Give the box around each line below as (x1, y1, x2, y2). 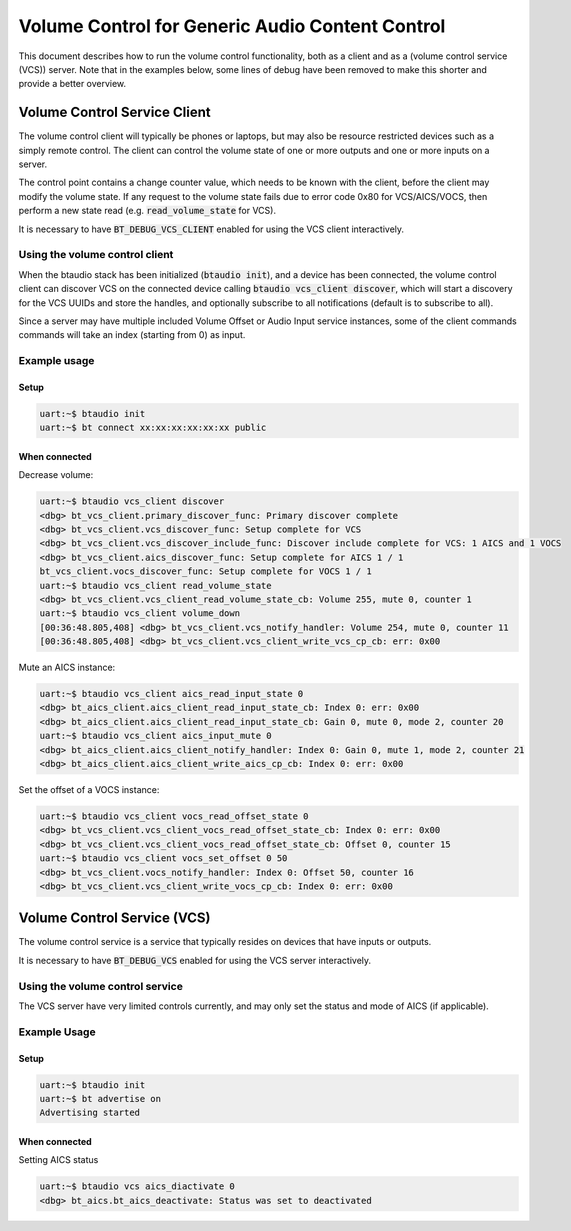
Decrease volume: (18, 469, 94, 481)
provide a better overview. (18, 78, 127, 90)
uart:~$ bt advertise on (39, 1093, 162, 1104)
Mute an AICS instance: (18, 661, 116, 674)
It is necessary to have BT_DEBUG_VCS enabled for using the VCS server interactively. (18, 954, 372, 966)
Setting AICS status (18, 1154, 99, 1166)
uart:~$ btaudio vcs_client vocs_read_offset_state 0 (39, 810, 309, 822)
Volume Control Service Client (18, 104, 211, 121)
